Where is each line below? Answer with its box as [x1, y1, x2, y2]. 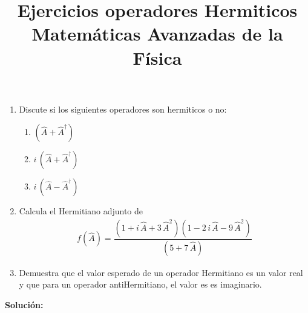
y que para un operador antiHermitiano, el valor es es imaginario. [19, 278, 262, 291]
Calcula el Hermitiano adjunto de [19, 205, 143, 217]
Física [133, 45, 182, 70]
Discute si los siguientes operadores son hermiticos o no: [19, 102, 227, 115]
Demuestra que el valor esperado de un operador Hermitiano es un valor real [19, 266, 303, 278]
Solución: [5, 298, 44, 311]
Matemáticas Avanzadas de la [31, 21, 283, 46]
